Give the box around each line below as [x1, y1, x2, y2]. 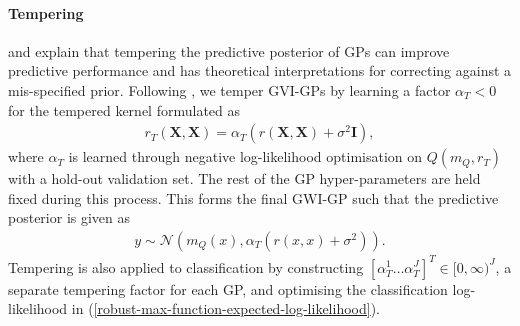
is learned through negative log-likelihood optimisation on [68, 146, 423, 167]
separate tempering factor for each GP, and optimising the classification [8, 278, 448, 299]
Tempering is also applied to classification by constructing [8, 256, 364, 277]
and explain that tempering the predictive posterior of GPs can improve [8, 40, 450, 61]
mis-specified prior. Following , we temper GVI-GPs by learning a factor [8, 79, 451, 100]
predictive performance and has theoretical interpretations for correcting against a [8, 60, 512, 81]
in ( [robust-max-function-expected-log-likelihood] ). [71, 298, 380, 319]
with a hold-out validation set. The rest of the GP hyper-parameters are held [8, 168, 481, 189]
